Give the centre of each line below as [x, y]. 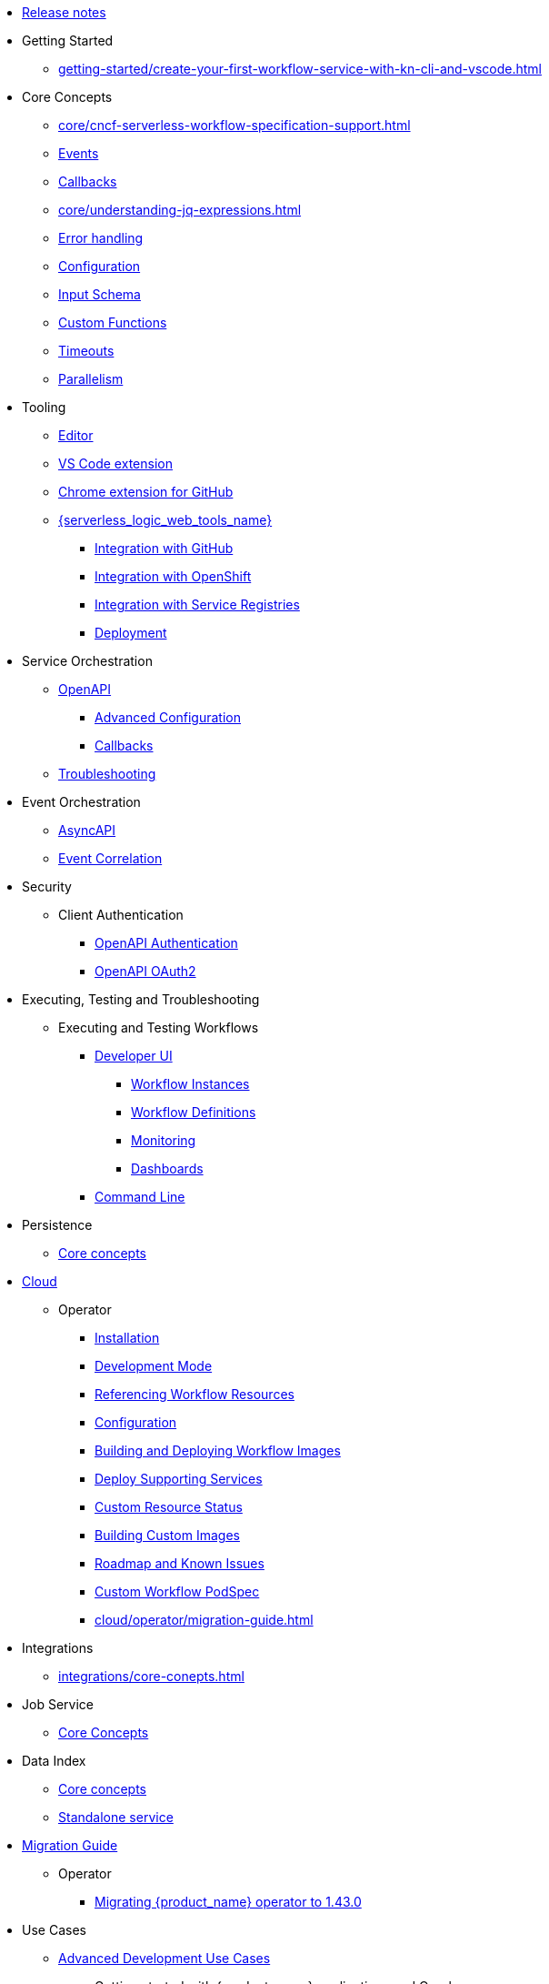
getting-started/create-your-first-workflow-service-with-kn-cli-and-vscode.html [300, 69]
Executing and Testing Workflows [159, 1027]
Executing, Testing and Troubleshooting [141, 999]
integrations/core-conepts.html [151, 1676]
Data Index [54, 1761]
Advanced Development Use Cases [165, 1958]
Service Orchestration [87, 661]
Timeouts [86, 351]
